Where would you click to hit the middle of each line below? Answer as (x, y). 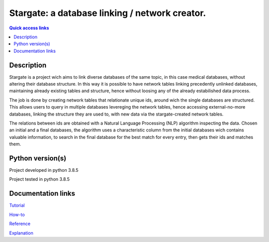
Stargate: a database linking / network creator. (108, 13)
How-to (17, 215)
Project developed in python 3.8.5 (44, 170)
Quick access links (29, 28)
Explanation (21, 233)
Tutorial (17, 205)
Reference (20, 224)
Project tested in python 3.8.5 (39, 179)
